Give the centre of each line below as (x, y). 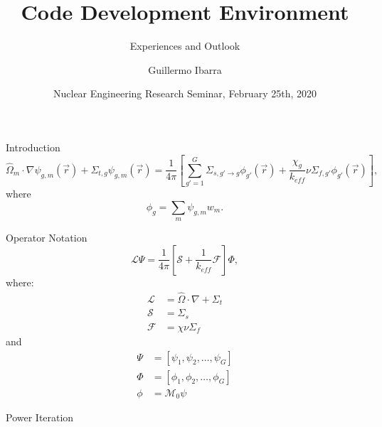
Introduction (33, 147)
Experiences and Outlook (185, 46)
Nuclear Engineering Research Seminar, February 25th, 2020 (185, 93)
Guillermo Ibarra (185, 69)
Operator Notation (47, 238)
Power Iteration (40, 417)
